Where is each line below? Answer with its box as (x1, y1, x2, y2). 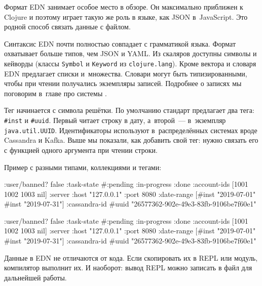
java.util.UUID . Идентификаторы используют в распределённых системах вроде (4, 125, 257, 135)
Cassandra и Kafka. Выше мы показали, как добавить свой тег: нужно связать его (4, 135, 258, 145)
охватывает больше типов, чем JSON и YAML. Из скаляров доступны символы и (4, 48, 257, 59)
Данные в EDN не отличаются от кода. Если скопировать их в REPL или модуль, (4, 252, 258, 263)
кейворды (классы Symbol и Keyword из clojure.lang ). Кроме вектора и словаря (4, 58, 256, 68)
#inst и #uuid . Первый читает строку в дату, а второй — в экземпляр (4, 115, 226, 125)
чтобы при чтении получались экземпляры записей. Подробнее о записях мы (4, 78, 242, 89)
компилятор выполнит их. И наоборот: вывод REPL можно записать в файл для (4, 262, 252, 273)
